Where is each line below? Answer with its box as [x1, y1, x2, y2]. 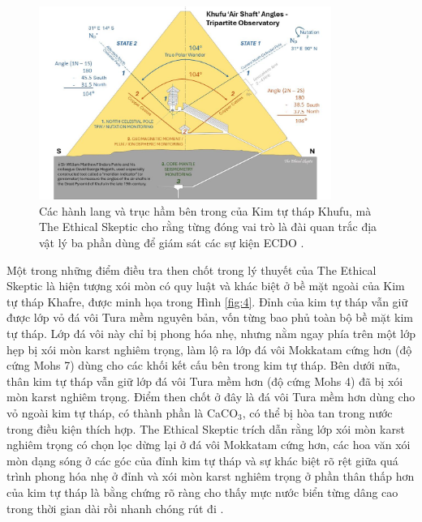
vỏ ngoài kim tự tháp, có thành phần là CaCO [6, 404, 239, 421]
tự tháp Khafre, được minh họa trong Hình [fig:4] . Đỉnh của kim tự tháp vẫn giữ [6, 293, 408, 310]
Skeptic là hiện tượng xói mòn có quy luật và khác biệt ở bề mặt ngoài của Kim [6, 277, 405, 294]
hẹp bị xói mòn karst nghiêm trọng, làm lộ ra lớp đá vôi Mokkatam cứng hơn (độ [6, 340, 412, 357]
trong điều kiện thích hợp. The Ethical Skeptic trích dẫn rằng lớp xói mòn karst [6, 420, 405, 437]
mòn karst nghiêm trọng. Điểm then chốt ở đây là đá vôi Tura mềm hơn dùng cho [6, 388, 416, 405]
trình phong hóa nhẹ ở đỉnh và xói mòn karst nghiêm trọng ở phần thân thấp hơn [6, 468, 415, 485]
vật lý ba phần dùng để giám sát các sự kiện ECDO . [39, 234, 304, 251]
